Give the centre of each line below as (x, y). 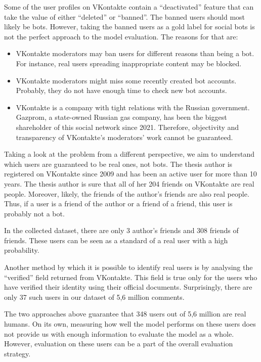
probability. (22, 250)
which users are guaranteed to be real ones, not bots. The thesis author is (118, 164)
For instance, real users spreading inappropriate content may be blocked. (129, 63)
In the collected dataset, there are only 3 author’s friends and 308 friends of (121, 230)
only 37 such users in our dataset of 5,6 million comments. (94, 297)
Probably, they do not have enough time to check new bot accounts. (121, 90)
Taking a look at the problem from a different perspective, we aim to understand (129, 154)
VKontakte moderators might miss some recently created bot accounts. (126, 80)
